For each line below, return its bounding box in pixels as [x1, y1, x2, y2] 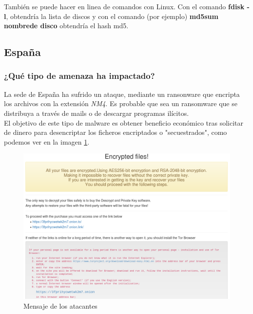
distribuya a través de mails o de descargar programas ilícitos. [4, 108, 189, 118]
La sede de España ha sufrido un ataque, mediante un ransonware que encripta [4, 89, 240, 99]
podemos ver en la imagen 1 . [4, 136, 90, 147]
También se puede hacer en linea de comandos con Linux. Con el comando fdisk [4, 1, 245, 11]
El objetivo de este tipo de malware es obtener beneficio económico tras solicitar [4, 117, 243, 128]
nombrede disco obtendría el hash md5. [4, 20, 129, 31]
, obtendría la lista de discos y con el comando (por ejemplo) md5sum [6, 11, 218, 21]
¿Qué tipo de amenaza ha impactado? [4, 70, 155, 82]
